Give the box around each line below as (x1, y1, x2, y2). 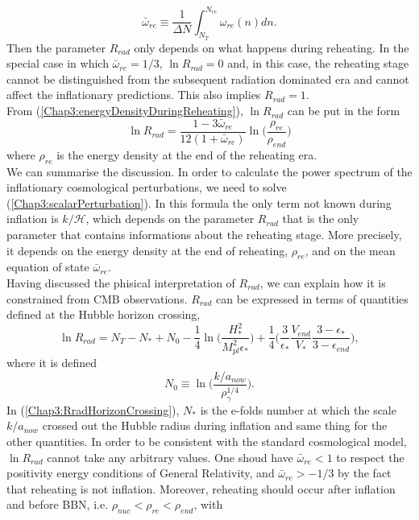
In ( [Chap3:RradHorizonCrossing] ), (6, 401, 180, 418)
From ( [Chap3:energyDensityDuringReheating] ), (6, 102, 243, 119)
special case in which (6, 55, 109, 72)
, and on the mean (305, 241, 396, 258)
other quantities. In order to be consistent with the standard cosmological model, (6, 433, 407, 450)
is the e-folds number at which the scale (200, 401, 396, 418)
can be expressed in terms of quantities (216, 290, 409, 307)
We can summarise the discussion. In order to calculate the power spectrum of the (6, 163, 413, 180)
